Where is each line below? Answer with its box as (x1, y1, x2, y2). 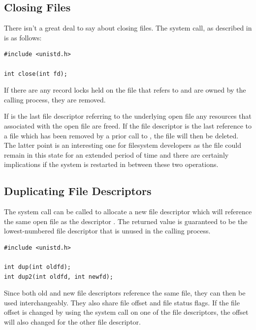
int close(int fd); (4, 70, 67, 77)
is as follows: (4, 32, 42, 42)
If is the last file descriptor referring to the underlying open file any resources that (4, 111, 252, 121)
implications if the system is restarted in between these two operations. (4, 159, 219, 169)
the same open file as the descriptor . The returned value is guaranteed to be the (4, 216, 248, 226)
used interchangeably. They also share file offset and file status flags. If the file (4, 297, 240, 307)
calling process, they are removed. (4, 94, 106, 104)
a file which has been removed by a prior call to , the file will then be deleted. (4, 130, 239, 140)
